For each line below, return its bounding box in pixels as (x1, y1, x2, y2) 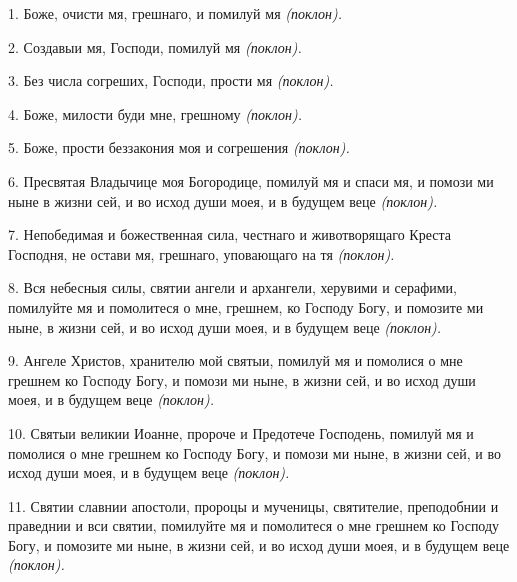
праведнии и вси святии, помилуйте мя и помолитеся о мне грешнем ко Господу (8, 515, 500, 536)
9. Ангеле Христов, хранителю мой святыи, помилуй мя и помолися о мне (8, 350, 463, 371)
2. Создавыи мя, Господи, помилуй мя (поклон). (8, 36, 302, 57)
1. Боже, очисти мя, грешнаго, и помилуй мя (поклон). (8, 3, 343, 23)
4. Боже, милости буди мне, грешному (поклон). (8, 103, 303, 124)
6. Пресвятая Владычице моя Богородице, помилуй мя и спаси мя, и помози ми (8, 170, 494, 191)
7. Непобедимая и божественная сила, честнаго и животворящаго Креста (8, 224, 451, 245)
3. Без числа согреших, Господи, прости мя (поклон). (8, 70, 334, 91)
